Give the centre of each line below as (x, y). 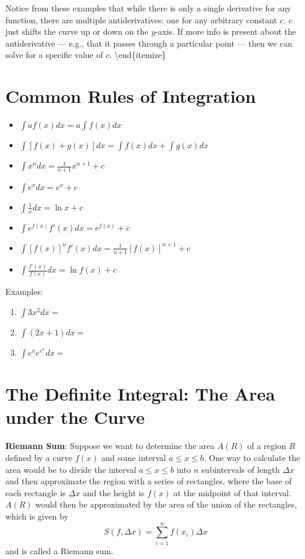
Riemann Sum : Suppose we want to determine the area (110, 446)
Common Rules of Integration (131, 96)
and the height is (113, 492)
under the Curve (75, 417)
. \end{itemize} (138, 55)
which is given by (37, 516)
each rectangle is (36, 492)
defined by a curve (39, 457)
